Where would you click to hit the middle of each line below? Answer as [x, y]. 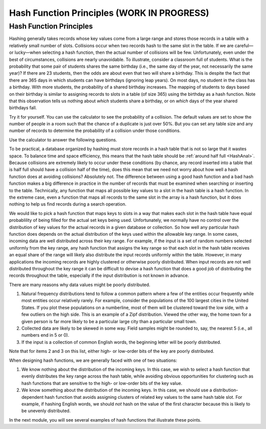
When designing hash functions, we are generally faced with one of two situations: [93, 360]
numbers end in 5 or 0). [45, 335]
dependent [33, 397]
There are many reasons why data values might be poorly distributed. [80, 285]
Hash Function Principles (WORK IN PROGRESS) [109, 13]
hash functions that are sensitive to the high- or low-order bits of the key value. [102, 383]
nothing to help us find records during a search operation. [68, 204]
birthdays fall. [23, 108]
